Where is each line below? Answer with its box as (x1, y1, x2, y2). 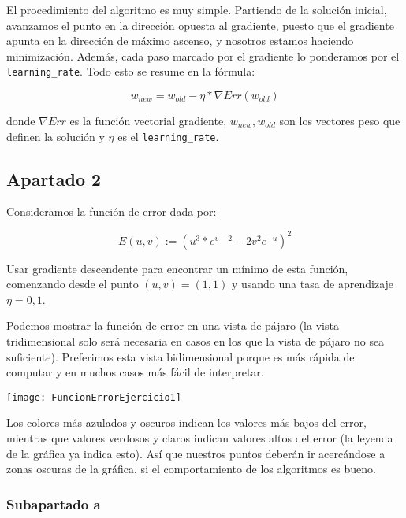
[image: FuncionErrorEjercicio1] (6, 391, 181, 403)
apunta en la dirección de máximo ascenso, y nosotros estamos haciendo (6, 32, 354, 49)
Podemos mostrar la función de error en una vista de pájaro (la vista (6, 317, 339, 334)
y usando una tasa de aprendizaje (231, 276, 394, 292)
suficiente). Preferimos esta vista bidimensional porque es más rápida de (6, 348, 355, 364)
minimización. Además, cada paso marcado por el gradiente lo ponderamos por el (6, 47, 400, 64)
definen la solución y (6, 128, 105, 144)
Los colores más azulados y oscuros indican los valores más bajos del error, (6, 414, 367, 431)
